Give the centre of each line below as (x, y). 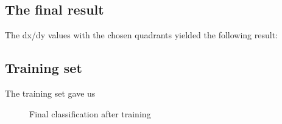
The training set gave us (50, 93)
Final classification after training (90, 113)
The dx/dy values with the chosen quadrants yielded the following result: (142, 35)
